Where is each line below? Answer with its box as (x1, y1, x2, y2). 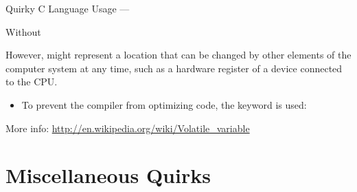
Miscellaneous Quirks (5, 161, 211, 189)
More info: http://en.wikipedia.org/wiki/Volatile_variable (5, 120, 250, 135)
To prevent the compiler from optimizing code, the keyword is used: (21, 97, 307, 111)
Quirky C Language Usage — (5, 1, 130, 15)
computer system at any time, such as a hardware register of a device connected (5, 61, 343, 75)
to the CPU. (5, 74, 58, 89)
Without (5, 24, 41, 39)
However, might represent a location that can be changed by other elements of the (5, 47, 352, 62)
